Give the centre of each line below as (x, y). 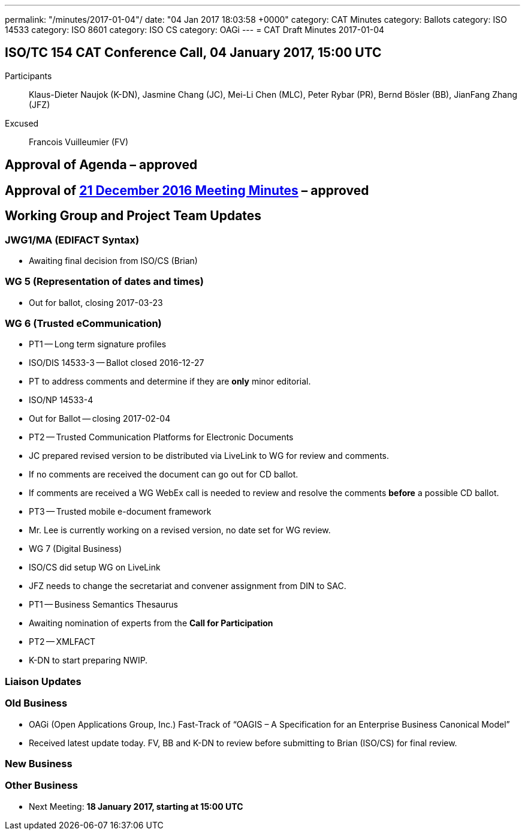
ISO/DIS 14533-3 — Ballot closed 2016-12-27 (117, 363)
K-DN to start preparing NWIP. (88, 660)
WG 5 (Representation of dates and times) (104, 282)
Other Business (41, 786)
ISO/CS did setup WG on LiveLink (95, 567)
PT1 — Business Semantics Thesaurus (103, 605)
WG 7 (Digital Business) (75, 549)
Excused (22, 123)
